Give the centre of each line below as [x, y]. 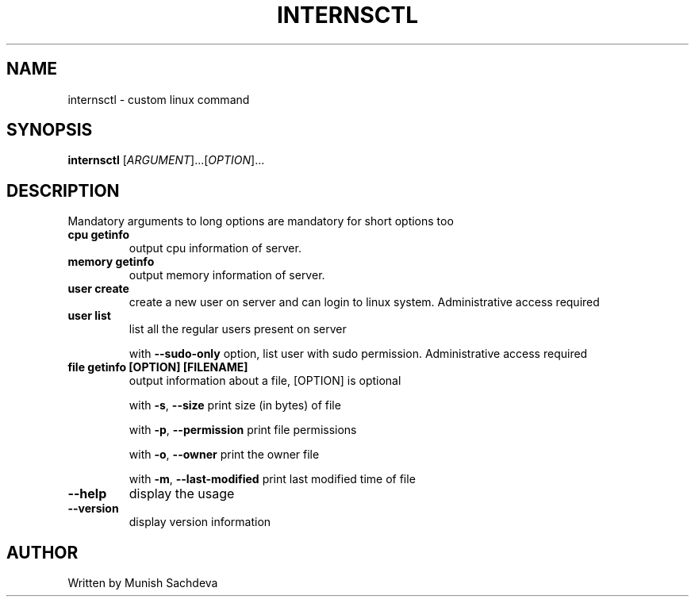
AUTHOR [42, 552]
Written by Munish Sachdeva [143, 583]
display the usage [182, 494]
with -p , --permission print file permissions [243, 430]
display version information [200, 522]
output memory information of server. [227, 275]
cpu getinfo [99, 235]
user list [89, 316]
